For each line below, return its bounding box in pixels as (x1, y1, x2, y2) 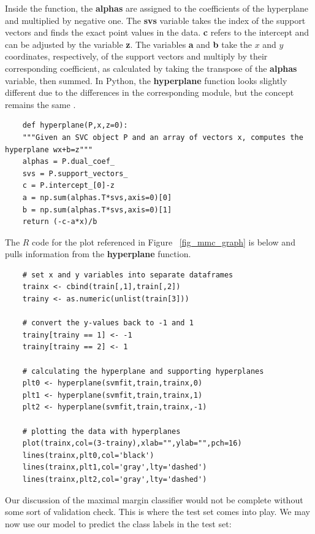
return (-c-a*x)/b (22, 217, 97, 226)
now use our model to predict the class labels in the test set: (5, 517, 232, 530)
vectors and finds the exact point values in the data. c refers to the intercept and (5, 26, 309, 39)
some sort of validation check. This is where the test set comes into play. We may (5, 505, 310, 518)
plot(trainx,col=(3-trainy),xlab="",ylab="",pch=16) (22, 439, 242, 448)
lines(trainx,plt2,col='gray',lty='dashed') (22, 474, 207, 484)
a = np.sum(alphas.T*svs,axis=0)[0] (22, 193, 172, 202)
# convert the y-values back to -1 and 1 (22, 319, 194, 328)
